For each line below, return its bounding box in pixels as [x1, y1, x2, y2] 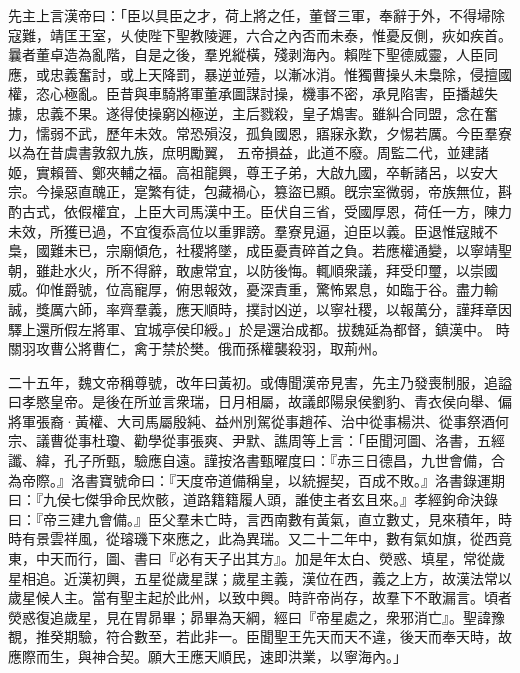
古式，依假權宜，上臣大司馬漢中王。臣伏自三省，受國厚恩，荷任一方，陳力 [21, 200, 512, 221]
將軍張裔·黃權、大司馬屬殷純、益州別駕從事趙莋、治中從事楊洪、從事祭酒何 [8, 410, 509, 431]
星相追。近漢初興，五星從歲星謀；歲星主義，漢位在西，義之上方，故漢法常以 [8, 567, 512, 588]
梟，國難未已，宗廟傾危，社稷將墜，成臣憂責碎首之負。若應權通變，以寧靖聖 [8, 240, 512, 261]
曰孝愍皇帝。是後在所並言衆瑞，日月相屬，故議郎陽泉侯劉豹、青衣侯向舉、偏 [8, 391, 512, 412]
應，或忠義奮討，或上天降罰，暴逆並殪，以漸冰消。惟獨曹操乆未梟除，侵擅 [8, 63, 498, 84]
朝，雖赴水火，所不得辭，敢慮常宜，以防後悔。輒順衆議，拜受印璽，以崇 [8, 259, 484, 280]
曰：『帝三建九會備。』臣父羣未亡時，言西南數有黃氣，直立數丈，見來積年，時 [8, 508, 512, 529]
